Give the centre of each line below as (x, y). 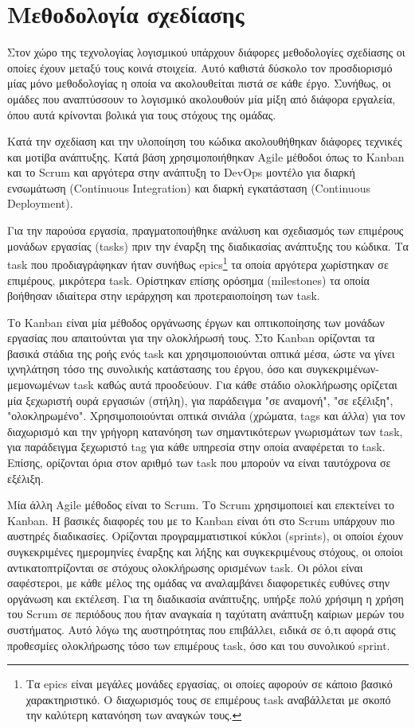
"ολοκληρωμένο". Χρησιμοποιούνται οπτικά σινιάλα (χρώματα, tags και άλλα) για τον (206, 416)
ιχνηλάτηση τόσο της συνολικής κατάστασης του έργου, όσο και (155, 369)
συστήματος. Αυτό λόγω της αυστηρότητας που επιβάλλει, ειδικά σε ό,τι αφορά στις (202, 629)
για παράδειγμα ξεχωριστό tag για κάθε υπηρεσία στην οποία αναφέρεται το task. (196, 447)
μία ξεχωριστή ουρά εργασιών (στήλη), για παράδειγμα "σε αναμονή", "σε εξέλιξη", (200, 400)
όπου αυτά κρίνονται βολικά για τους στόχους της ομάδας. (142, 114)
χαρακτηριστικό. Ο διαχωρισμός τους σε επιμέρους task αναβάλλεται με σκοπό (208, 699)
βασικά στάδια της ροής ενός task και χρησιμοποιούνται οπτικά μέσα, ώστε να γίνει (201, 353)
